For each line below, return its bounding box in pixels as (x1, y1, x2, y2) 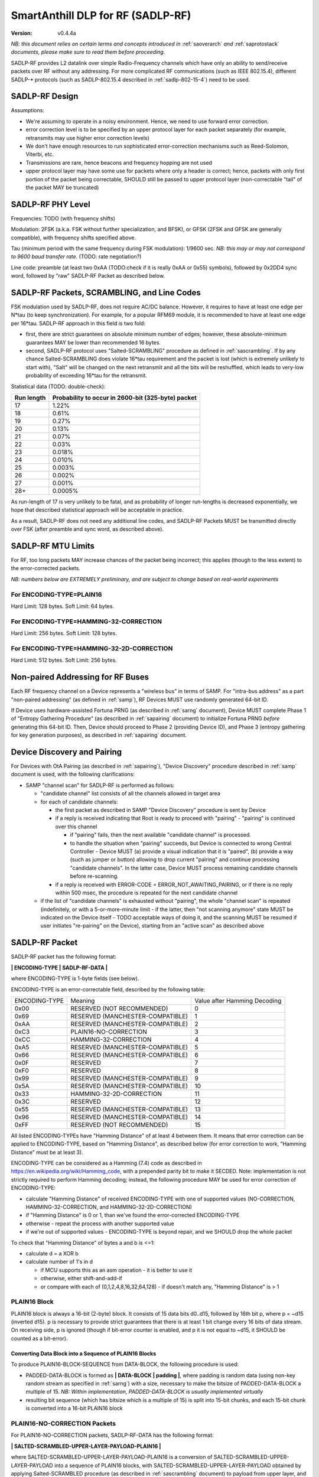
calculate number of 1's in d (25, 1258, 93, 1265)
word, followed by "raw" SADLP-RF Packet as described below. (11, 272, 165, 279)
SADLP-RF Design (11, 92, 79, 102)
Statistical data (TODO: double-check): (11, 383, 106, 390)
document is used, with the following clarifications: (11, 771, 135, 778)
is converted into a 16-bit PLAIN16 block (25, 1405, 123, 1412)
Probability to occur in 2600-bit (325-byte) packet (52, 393, 197, 402)
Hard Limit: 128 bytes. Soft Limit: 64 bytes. (11, 603, 115, 610)
